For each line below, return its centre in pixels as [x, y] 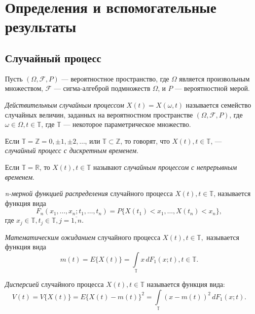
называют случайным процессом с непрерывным [165, 167]
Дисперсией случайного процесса [55, 284]
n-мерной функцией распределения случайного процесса [89, 193]
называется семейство [218, 104]
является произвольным [214, 78]
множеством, [24, 88]
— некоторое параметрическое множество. [127, 124]
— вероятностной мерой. [212, 88]
